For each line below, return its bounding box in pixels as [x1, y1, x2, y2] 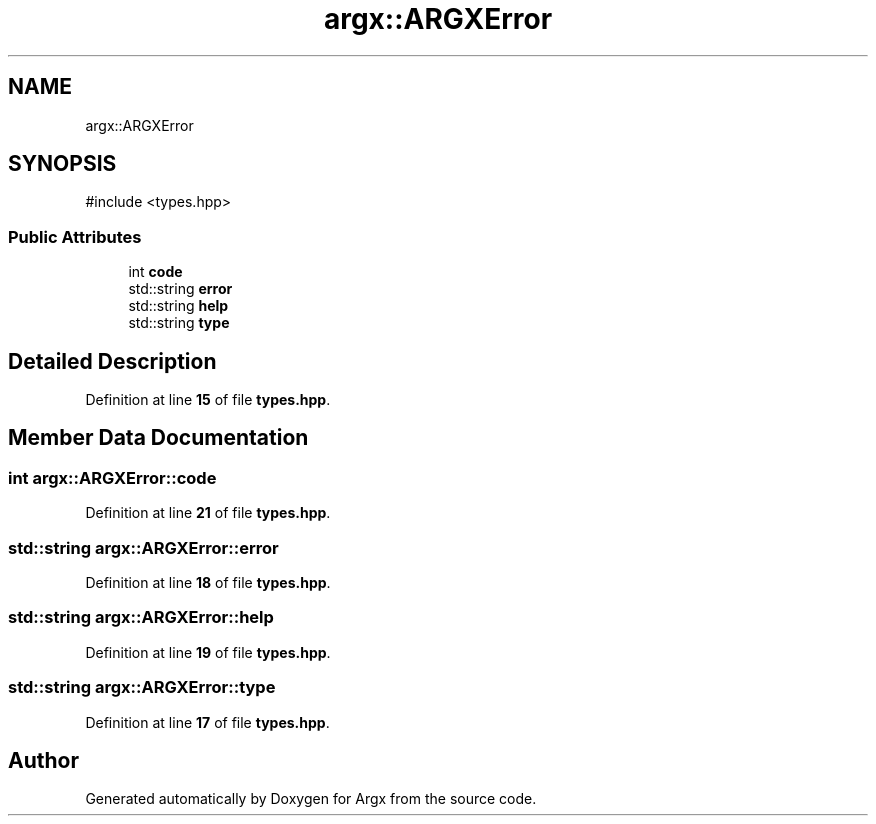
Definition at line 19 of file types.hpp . [85, 643, 331, 661]
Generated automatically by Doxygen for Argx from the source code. [85, 790, 537, 808]
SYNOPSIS [8, 151, 117, 177]
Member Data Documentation [8, 425, 309, 451]
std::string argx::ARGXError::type [8, 677, 276, 698]
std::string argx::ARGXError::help [8, 607, 274, 628]
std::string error [128, 280, 233, 298]
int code [128, 263, 183, 281]
